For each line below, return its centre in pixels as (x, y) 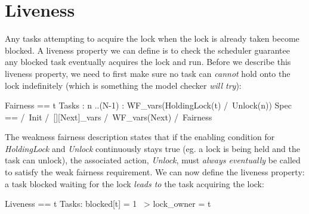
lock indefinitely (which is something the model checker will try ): (123, 85)
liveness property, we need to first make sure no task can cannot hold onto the (148, 73)
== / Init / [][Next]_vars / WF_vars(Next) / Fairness (109, 117)
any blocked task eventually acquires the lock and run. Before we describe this (148, 62)
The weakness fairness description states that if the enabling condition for (140, 137)
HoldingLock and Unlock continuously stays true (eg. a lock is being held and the (153, 148)
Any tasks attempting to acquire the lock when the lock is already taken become (152, 38)
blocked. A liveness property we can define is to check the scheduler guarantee (147, 50)
